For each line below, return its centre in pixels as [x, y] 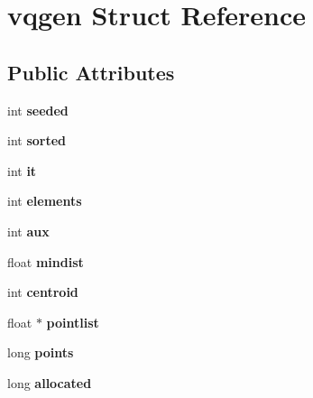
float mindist [46, 261]
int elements [45, 201]
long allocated [50, 382]
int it [22, 170]
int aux [28, 231]
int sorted [37, 140]
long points [41, 352]
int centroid [43, 292]
